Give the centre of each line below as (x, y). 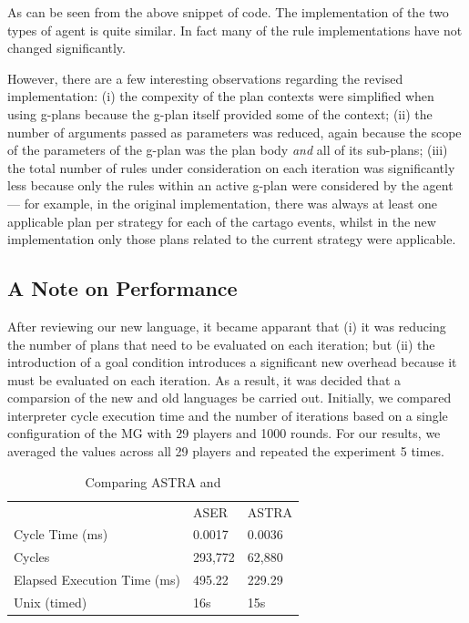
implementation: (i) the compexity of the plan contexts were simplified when (221, 96)
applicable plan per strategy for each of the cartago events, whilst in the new (222, 221)
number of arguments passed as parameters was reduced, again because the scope (234, 132)
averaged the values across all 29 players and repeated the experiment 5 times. (226, 451)
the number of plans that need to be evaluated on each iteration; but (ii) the (221, 344)
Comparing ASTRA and (153, 481)
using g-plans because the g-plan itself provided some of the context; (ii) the (220, 113)
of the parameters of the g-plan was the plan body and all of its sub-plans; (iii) (228, 150)
